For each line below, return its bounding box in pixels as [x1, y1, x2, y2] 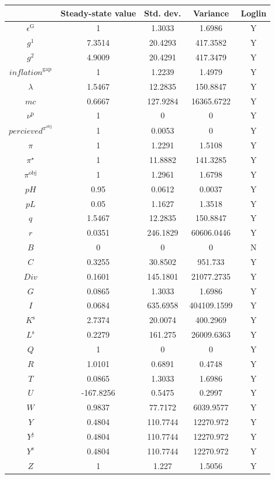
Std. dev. [144, 6, 181, 19]
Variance [193, 6, 229, 19]
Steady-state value [60, 6, 136, 19]
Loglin [240, 6, 267, 19]
